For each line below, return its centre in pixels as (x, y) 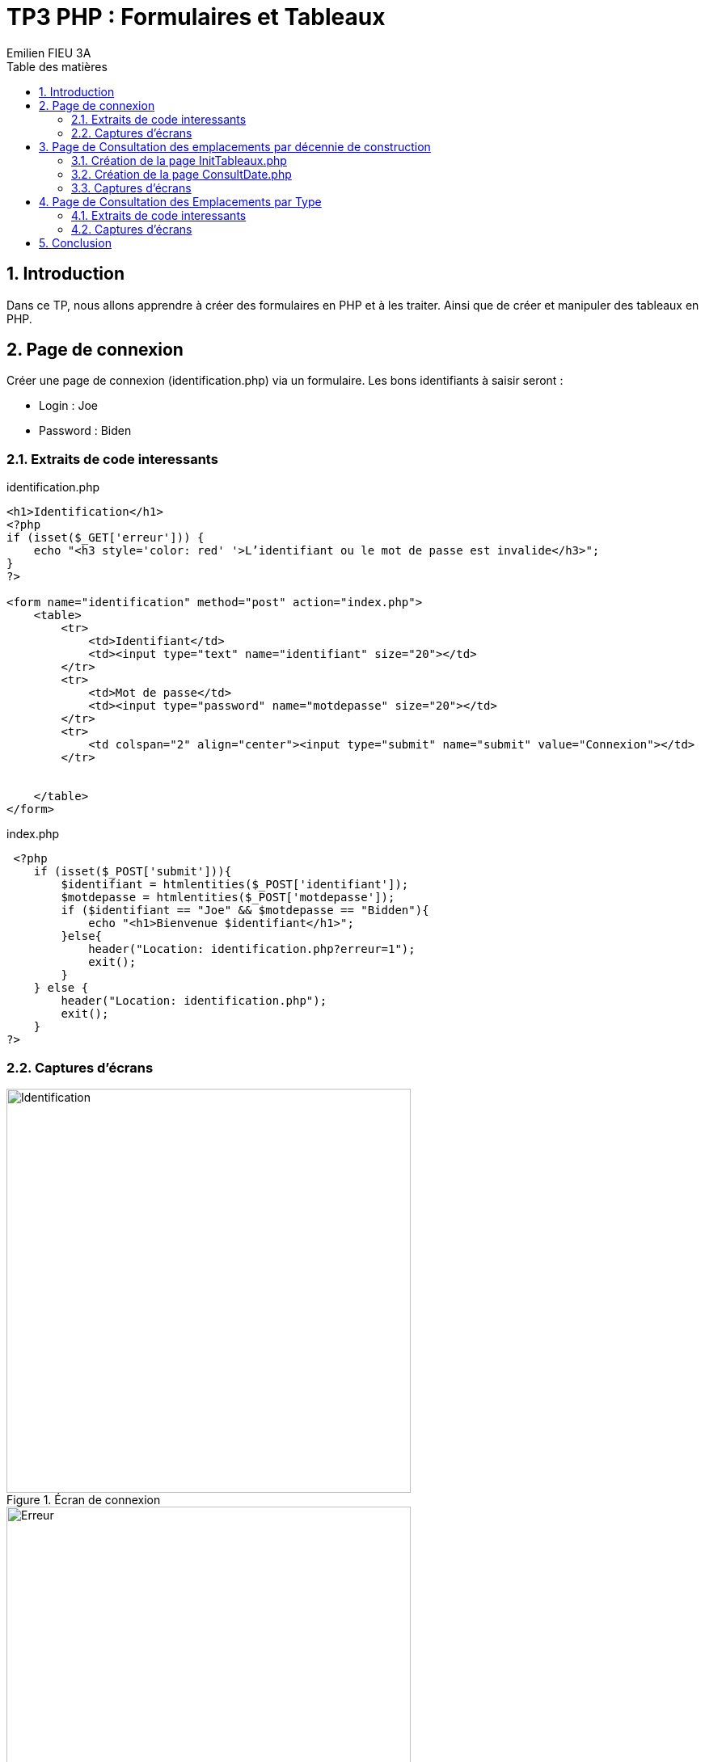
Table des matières (57, 66)
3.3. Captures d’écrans (131, 188)
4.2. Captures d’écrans (132, 229)
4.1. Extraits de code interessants (159, 215)
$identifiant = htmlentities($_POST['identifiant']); (235, 885)
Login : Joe (69, 406)
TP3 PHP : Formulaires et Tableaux (196, 17)
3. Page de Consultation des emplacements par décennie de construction (235, 146)
